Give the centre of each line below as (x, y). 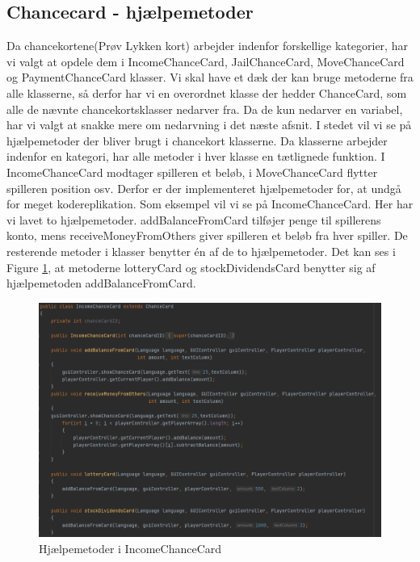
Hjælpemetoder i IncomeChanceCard (130, 548)
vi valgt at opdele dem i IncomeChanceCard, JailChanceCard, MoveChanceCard (206, 61)
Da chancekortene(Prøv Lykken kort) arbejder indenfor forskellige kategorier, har (207, 46)
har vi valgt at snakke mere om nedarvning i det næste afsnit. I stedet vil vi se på (209, 125)
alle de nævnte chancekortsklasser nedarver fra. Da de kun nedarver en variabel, (205, 109)
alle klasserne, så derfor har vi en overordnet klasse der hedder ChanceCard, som (207, 92)
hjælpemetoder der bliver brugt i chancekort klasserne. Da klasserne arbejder (197, 140)
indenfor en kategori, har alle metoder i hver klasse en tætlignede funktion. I (196, 156)
